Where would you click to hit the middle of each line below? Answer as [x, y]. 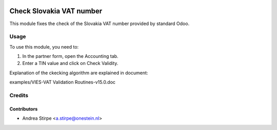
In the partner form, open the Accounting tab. [70, 56]
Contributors [24, 109]
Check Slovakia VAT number [56, 11]
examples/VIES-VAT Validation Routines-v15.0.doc [62, 82]
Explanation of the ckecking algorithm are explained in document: [79, 73]
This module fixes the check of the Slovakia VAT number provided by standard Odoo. [100, 24]
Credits [19, 95]
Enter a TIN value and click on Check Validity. [70, 63]
